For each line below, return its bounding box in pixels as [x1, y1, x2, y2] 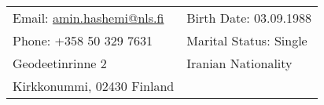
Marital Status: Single [186, 31, 307, 49]
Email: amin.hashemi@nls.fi [13, 9, 164, 27]
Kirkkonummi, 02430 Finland [13, 77, 175, 95]
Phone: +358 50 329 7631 [13, 31, 153, 49]
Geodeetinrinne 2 [13, 54, 107, 72]
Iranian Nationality [186, 54, 293, 72]
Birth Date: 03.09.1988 [186, 9, 311, 27]
